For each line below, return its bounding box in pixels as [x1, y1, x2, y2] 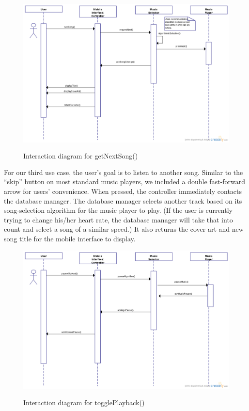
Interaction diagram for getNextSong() [23, 151, 138, 161]
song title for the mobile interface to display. [4, 234, 136, 244]
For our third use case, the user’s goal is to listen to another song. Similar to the [4, 167, 243, 177]
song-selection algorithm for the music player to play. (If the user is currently [4, 205, 233, 215]
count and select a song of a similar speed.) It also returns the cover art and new [4, 224, 244, 234]
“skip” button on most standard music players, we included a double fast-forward [4, 176, 246, 187]
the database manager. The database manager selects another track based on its [4, 195, 242, 205]
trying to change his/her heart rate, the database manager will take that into [4, 214, 233, 224]
